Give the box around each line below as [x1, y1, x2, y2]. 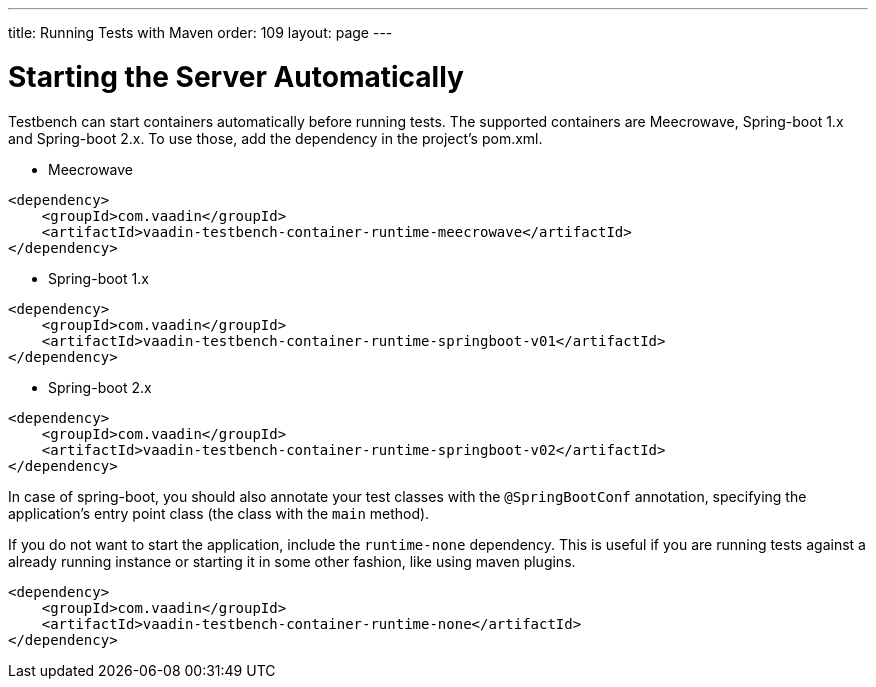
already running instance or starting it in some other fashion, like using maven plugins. [8, 552, 576, 570]
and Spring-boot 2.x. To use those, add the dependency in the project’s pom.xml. [8, 129, 543, 147]
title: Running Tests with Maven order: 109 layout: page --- [8, 24, 393, 41]
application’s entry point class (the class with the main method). [8, 504, 430, 522]
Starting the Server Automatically [8, 59, 464, 94]
